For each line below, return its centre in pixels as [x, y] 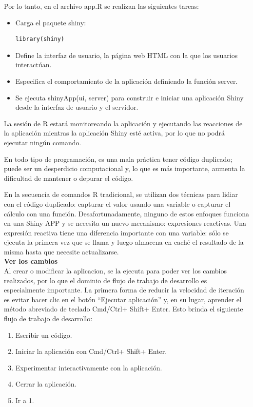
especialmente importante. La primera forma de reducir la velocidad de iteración [124, 290]
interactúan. [33, 65]
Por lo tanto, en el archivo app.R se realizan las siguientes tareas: [101, 6]
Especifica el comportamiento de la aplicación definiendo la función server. [126, 81]
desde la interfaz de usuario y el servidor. [77, 107]
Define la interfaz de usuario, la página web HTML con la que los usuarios [126, 55]
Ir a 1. [25, 400]
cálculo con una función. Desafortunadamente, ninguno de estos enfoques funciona [127, 213]
